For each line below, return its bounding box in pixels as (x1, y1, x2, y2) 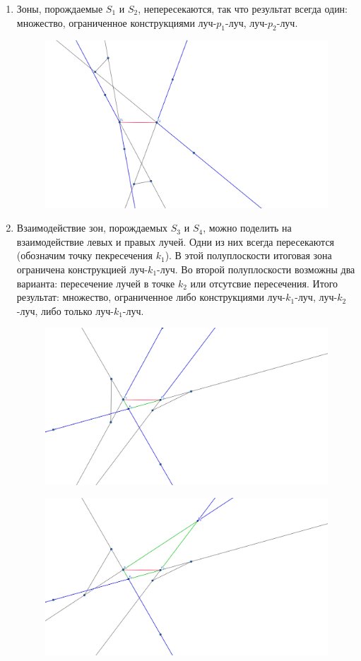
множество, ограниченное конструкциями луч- (16, 15, 217, 30)
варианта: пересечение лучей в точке (16, 275, 175, 290)
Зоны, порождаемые (16, 1, 103, 16)
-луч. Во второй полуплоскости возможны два (157, 261, 355, 276)
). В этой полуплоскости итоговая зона (165, 248, 332, 263)
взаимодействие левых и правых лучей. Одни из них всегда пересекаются (16, 234, 335, 249)
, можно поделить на (203, 220, 292, 235)
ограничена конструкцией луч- (16, 261, 148, 276)
